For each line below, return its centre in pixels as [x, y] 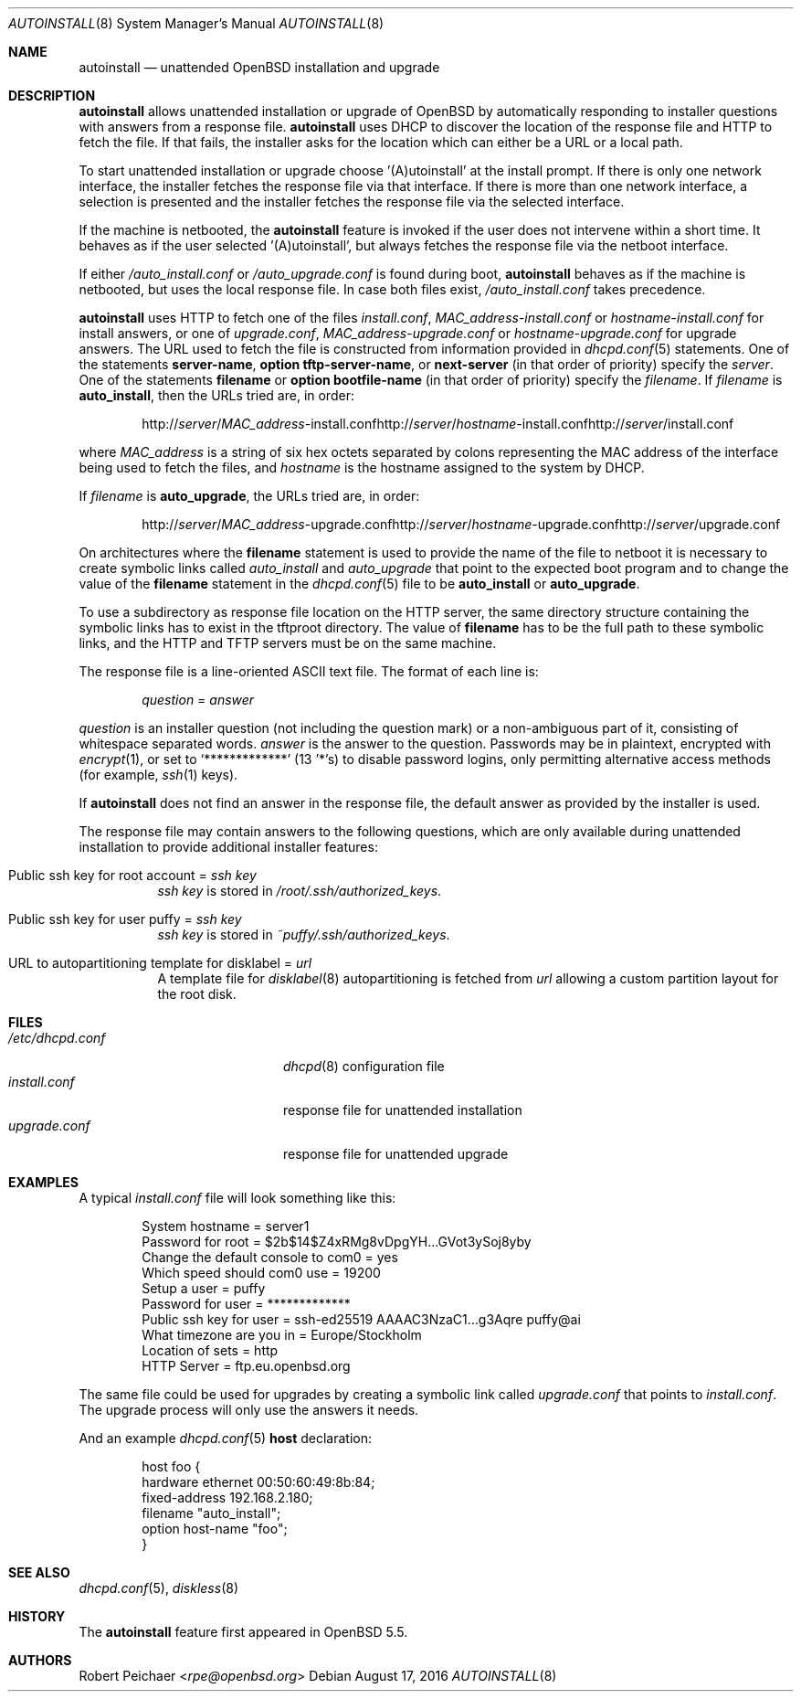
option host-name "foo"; [215, 1529]
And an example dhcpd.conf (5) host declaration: [226, 1438]
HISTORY [37, 1616]
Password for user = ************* [246, 1304]
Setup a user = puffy [204, 1288]
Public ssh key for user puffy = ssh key [125, 919]
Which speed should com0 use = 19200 [261, 1273]
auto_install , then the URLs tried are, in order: [216, 395]
